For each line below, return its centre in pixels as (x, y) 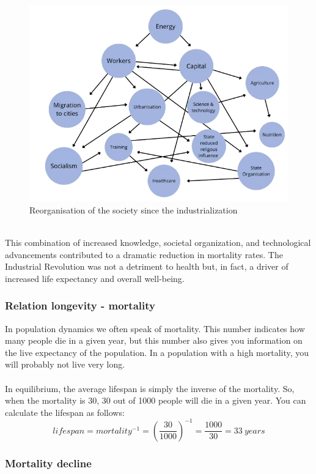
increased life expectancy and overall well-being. (95, 278)
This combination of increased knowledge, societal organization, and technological (158, 242)
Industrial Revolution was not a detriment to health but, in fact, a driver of (147, 266)
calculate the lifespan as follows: (65, 412)
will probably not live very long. (65, 364)
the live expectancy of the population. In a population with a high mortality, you (157, 352)
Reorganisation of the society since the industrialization (134, 209)
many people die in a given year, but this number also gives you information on (154, 340)
